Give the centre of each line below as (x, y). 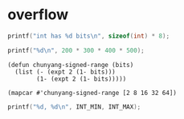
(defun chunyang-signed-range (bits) (71, 65)
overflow (38, 15)
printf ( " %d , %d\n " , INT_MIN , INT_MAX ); (74, 107)
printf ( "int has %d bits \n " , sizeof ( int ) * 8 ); (89, 36)
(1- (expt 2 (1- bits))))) (82, 79)
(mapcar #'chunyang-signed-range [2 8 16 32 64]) (92, 93)
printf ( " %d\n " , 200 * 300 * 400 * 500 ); (76, 50)
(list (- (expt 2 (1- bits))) (65, 72)
